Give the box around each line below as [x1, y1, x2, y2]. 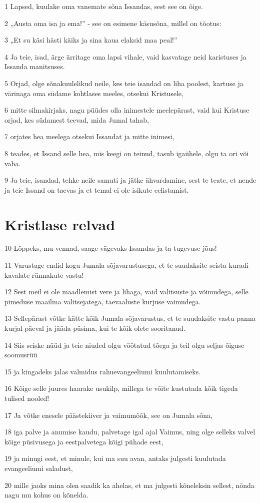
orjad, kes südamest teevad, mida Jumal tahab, [4, 114, 149, 125]
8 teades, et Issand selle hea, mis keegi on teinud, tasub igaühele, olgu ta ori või [4, 148, 249, 158]
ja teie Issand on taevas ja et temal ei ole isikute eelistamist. [4, 184, 189, 195]
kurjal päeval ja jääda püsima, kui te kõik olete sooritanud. [4, 323, 185, 333]
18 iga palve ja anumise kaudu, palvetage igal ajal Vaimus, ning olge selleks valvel [4, 426, 255, 437]
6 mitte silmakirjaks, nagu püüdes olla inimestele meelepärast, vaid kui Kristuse [4, 105, 249, 115]
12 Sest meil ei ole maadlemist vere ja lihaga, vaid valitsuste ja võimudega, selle [4, 286, 248, 297]
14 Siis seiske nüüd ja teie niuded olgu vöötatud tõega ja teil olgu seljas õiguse [4, 339, 244, 350]
